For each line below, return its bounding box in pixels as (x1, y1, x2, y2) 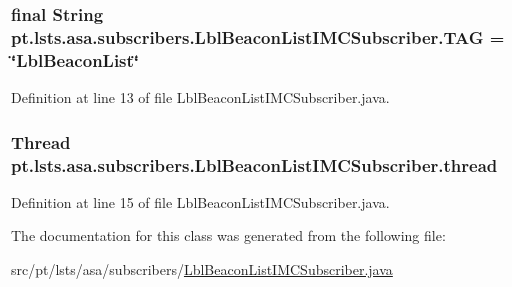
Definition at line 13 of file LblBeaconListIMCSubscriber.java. (11, 87, 390, 108)
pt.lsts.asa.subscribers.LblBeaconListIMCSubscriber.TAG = (11, 24, 505, 49)
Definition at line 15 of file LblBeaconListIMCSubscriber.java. (11, 191, 390, 212)
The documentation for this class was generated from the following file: (11, 225, 446, 246)
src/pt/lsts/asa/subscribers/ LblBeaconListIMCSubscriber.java (11, 258, 393, 279)
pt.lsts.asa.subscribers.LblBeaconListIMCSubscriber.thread (11, 152, 498, 177)
